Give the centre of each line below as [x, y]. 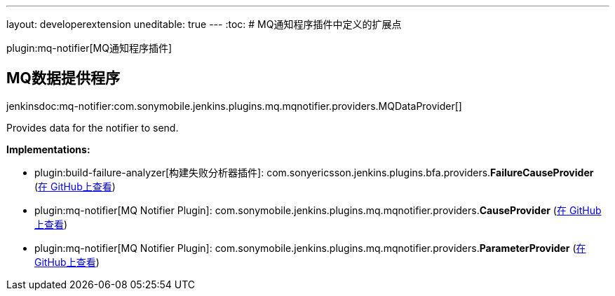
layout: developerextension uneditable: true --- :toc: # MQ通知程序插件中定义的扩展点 [204, 24]
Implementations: [48, 149]
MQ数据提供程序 [63, 78]
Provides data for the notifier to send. [93, 127]
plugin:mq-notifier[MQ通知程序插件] [89, 48]
